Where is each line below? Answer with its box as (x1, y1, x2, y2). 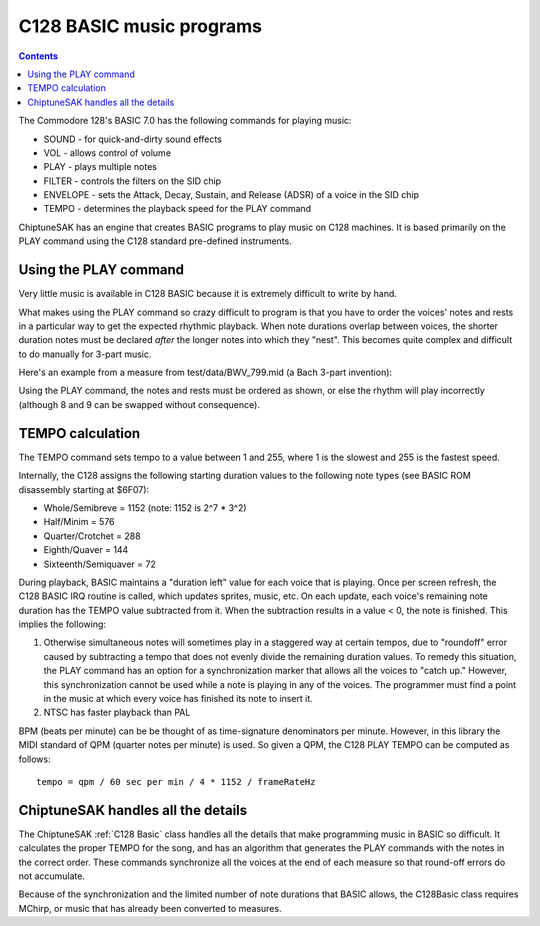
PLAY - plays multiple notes (43, 161, 157, 173)
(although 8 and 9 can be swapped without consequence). (18, 398, 260, 410)
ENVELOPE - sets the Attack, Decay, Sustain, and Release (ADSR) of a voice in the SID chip (43, 189, 420, 201)
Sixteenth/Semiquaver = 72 (43, 558, 157, 570)
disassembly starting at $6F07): (18, 483, 150, 495)
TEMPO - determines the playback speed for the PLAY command (43, 203, 312, 215)
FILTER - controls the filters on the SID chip (43, 175, 222, 187)
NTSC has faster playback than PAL (43, 706, 191, 719)
